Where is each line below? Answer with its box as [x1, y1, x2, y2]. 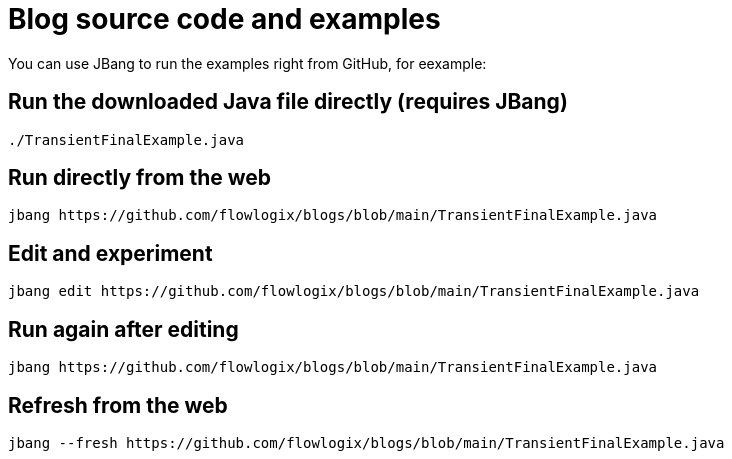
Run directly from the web [8, 165, 272, 191]
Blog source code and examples [8, 2, 441, 36]
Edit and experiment [8, 240, 213, 266]
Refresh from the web [8, 392, 228, 418]
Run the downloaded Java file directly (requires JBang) [8, 89, 568, 115]
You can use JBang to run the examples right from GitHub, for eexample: [8, 54, 487, 72]
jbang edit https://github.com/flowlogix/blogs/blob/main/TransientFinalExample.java [8, 283, 700, 300]
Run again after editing [8, 316, 239, 342]
